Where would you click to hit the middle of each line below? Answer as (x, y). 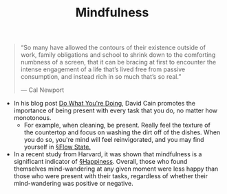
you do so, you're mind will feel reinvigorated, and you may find (114, 140)
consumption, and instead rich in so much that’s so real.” (101, 77)
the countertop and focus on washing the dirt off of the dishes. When (122, 132)
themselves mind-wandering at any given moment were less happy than (116, 169)
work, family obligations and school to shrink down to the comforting (118, 55)
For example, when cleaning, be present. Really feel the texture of (117, 125)
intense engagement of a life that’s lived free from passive (103, 69)
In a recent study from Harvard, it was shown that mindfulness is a (108, 154)
